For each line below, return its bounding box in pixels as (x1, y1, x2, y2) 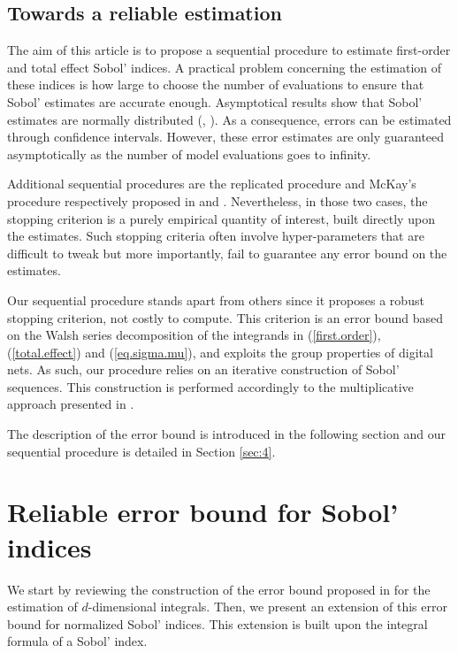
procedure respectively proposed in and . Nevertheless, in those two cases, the (7, 191, 428, 210)
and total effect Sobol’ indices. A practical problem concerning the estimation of (7, 58, 442, 76)
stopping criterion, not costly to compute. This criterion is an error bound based (7, 308, 444, 326)
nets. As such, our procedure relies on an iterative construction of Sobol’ (7, 360, 400, 379)
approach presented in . (7, 395, 134, 413)
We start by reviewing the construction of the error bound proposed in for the (7, 580, 431, 598)
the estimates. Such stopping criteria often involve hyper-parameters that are (7, 227, 424, 245)
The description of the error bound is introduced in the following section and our (7, 425, 446, 443)
